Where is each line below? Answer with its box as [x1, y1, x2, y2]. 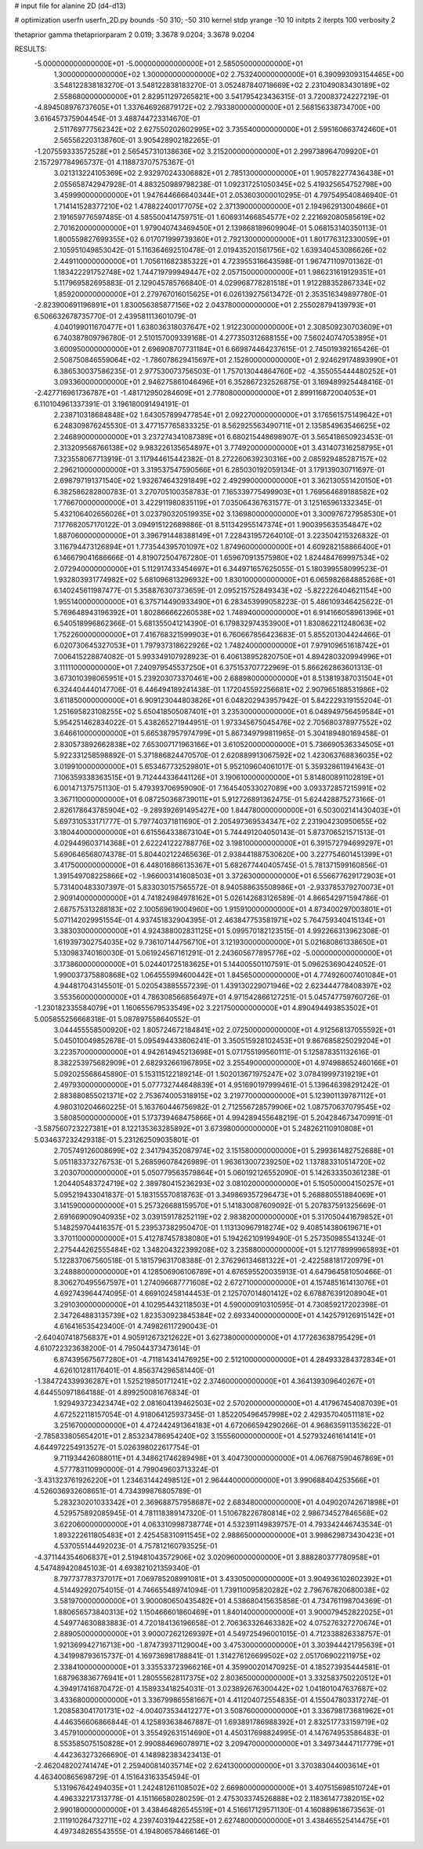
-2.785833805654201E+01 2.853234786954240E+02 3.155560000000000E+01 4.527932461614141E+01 [34, 1431, 376, 1441]
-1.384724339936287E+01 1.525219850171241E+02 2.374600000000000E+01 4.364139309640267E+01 [34, 1377, 375, 1386]
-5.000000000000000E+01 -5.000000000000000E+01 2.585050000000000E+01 [34, 59, 303, 68]
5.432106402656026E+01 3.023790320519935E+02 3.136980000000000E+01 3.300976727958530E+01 [53, 509, 397, 518]
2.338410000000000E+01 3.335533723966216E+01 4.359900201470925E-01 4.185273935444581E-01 [53, 1662, 390, 1672]
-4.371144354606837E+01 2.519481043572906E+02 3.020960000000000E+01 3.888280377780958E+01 [34, 1552, 380, 1562]
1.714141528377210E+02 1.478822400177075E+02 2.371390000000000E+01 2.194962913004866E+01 [53, 201, 388, 211]
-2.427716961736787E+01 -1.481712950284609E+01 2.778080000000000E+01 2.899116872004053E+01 [34, 388, 377, 398]
